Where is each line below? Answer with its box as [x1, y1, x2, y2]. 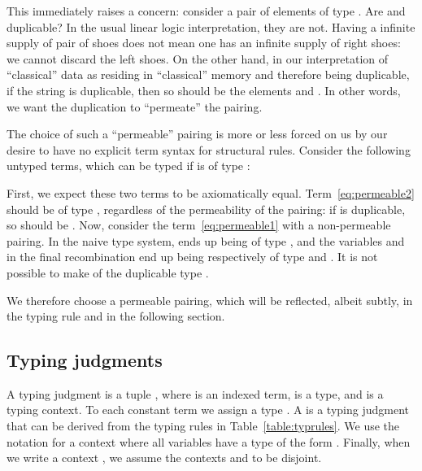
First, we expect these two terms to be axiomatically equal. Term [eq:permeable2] [7, 184, 415, 201]
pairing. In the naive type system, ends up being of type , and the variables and [7, 232, 405, 249]
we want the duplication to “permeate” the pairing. [7, 98, 263, 115]
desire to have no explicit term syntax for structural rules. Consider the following [7, 141, 411, 158]
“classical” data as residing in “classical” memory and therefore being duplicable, [7, 66, 410, 83]
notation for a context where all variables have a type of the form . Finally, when [7, 433, 411, 450]
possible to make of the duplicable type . [7, 264, 209, 281]
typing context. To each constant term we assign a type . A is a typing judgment [7, 401, 409, 418]
